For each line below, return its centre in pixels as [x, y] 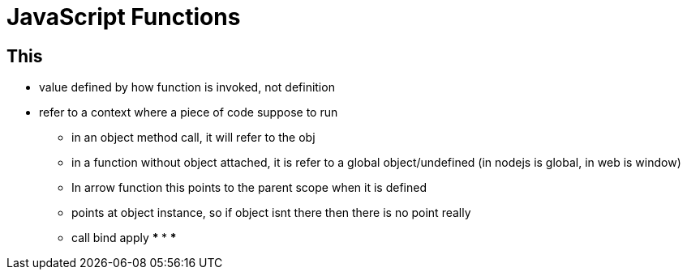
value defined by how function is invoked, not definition [187, 87]
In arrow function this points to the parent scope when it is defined [249, 188]
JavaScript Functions [124, 17]
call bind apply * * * [124, 238]
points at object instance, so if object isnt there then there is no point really [271, 213]
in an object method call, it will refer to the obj [193, 138]
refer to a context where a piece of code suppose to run [189, 113]
